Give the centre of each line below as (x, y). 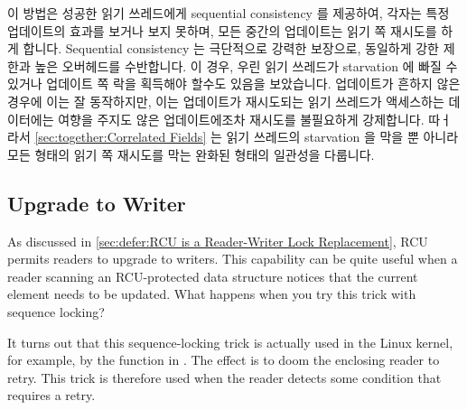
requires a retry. (51, 395)
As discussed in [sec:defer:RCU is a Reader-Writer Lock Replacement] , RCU (218, 241)
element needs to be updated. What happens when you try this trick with (212, 294)
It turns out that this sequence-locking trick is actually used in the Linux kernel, (230, 342)
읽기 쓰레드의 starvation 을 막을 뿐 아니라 (342, 137)
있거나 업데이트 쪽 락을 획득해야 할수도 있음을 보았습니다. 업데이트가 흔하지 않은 (234, 84)
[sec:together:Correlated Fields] (121, 137)
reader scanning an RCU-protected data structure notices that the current (213, 276)
